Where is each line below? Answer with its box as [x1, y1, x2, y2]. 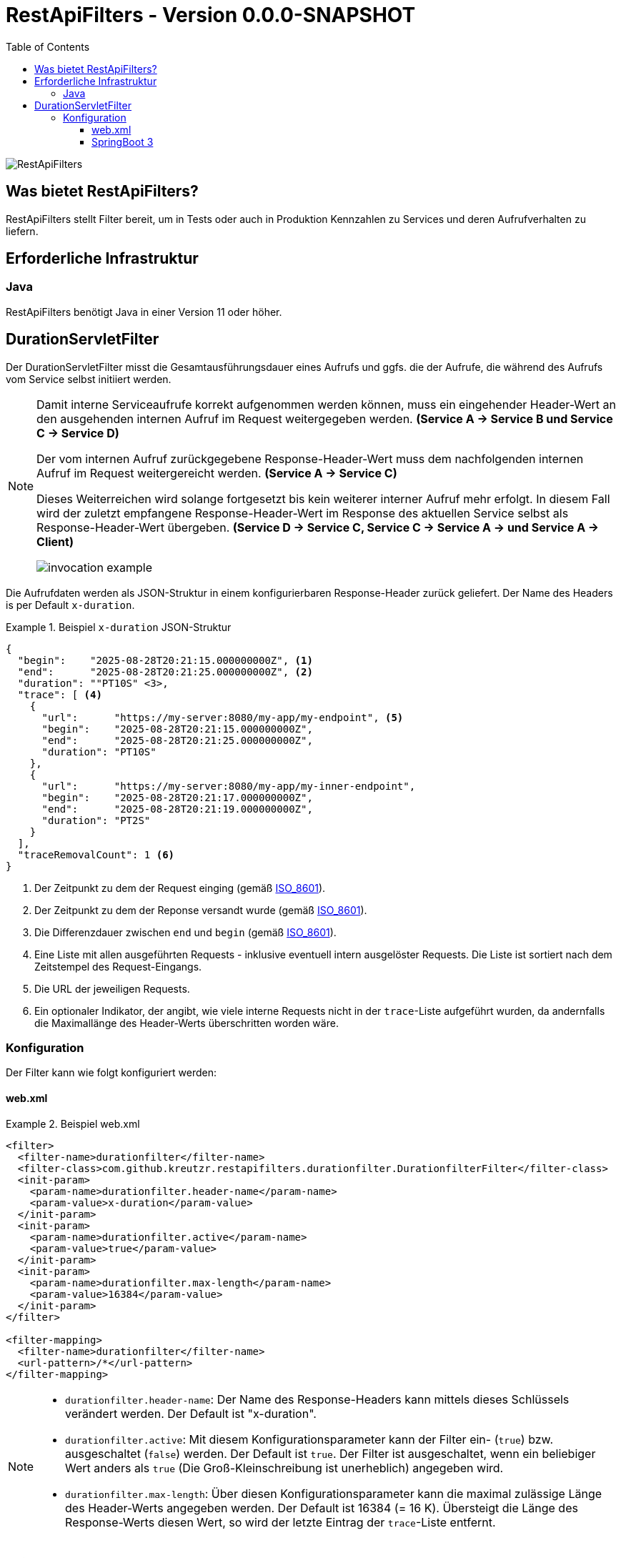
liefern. [6, 224, 39, 237]
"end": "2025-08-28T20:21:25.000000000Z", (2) [17, 665, 313, 678]
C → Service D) [36, 425, 119, 440]
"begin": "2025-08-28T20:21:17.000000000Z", [41, 791, 313, 803]
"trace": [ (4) [17, 688, 102, 700]
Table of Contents [6, 40, 90, 53]
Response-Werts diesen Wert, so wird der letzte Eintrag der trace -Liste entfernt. [65, 1514, 496, 1529]
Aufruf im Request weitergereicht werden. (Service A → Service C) [36, 465, 397, 480]
